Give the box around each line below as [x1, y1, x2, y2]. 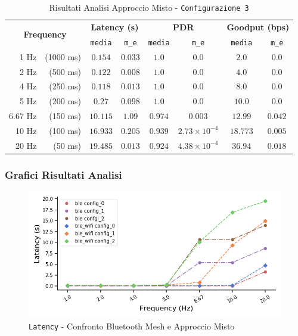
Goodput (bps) [226, 20, 290, 33]
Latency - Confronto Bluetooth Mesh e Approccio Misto [29, 319, 235, 332]
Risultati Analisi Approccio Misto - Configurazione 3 [49, 1, 249, 13]
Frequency [23, 28, 67, 41]
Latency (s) [91, 20, 139, 33]
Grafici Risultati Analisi [5, 167, 122, 182]
